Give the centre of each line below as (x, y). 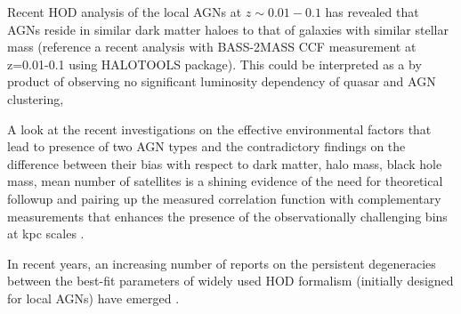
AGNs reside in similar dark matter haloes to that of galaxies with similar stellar (228, 29)
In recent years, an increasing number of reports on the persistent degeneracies (222, 263)
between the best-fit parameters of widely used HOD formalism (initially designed (230, 281)
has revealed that (372, 12)
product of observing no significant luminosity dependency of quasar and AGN (222, 81)
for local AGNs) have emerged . (93, 298)
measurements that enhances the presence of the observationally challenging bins (227, 216)
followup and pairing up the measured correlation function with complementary (224, 198)
